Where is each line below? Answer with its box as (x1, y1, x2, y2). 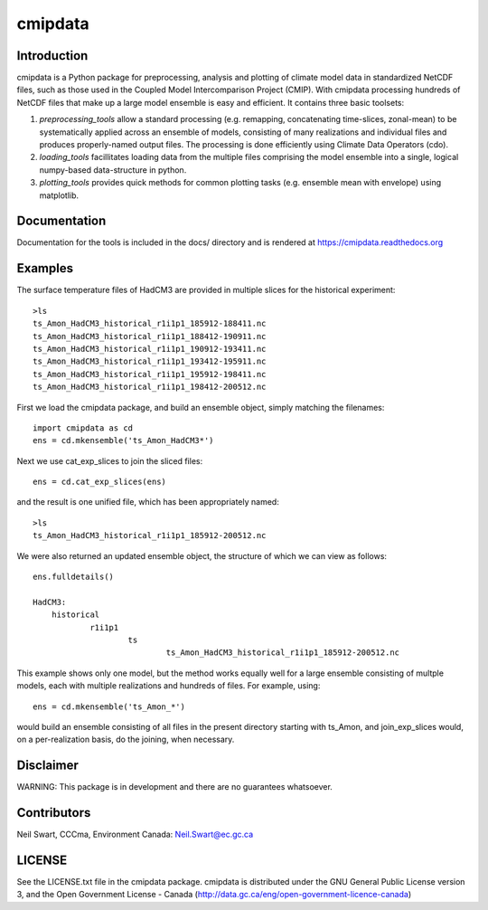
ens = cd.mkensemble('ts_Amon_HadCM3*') (33, 435, 214, 446)
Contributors (16, 805, 91, 820)
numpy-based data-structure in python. (39, 164, 187, 175)
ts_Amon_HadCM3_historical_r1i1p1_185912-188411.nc (33, 318, 267, 329)
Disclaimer (16, 758, 79, 773)
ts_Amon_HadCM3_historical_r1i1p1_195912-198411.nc (33, 369, 267, 379)
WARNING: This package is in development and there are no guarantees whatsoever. (16, 782, 333, 792)
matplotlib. (39, 190, 80, 201)
